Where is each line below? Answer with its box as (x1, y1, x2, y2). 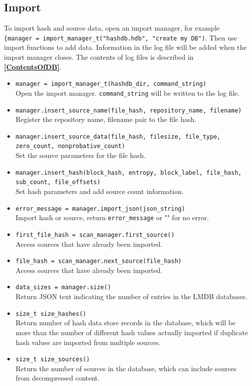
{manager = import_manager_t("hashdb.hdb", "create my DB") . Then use (4, 32, 237, 42)
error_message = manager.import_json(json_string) (15, 205, 185, 212)
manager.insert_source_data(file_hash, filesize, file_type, (15, 133, 221, 140)
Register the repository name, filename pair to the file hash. (15, 114, 196, 124)
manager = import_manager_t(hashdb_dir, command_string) (15, 80, 207, 88)
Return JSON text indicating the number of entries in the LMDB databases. (15, 291, 248, 302)
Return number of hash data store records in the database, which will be (15, 317, 236, 328)
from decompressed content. (15, 373, 100, 383)
